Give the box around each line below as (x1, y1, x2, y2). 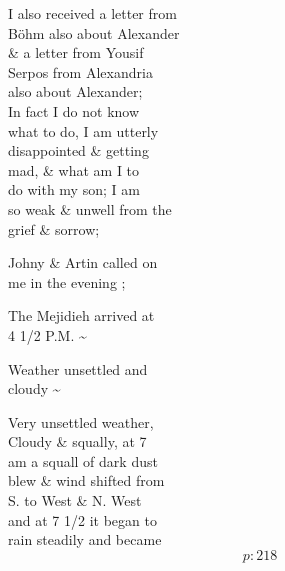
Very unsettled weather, (8, 411, 154, 432)
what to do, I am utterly (8, 120, 159, 141)
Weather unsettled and (8, 358, 148, 379)
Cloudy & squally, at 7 (8, 431, 147, 452)
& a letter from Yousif (8, 42, 144, 63)
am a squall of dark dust (8, 450, 158, 471)
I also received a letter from (8, 3, 177, 23)
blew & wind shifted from (8, 470, 165, 491)
